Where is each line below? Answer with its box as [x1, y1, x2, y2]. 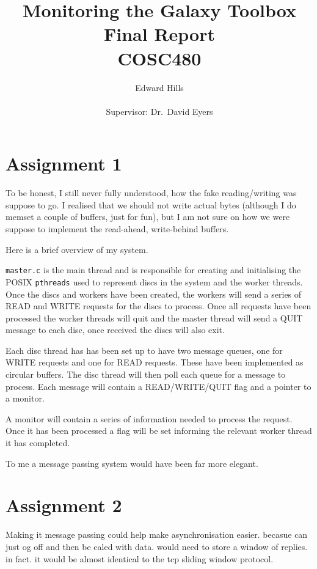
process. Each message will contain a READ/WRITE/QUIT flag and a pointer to [5, 380, 312, 392]
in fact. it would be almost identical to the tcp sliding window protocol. [5, 552, 274, 565]
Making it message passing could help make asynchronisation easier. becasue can [5, 528, 308, 541]
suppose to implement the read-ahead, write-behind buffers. [5, 222, 229, 235]
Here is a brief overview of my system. [5, 243, 148, 255]
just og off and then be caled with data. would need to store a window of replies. [5, 540, 308, 552]
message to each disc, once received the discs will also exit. [5, 323, 225, 336]
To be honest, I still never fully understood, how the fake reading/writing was [5, 186, 297, 199]
